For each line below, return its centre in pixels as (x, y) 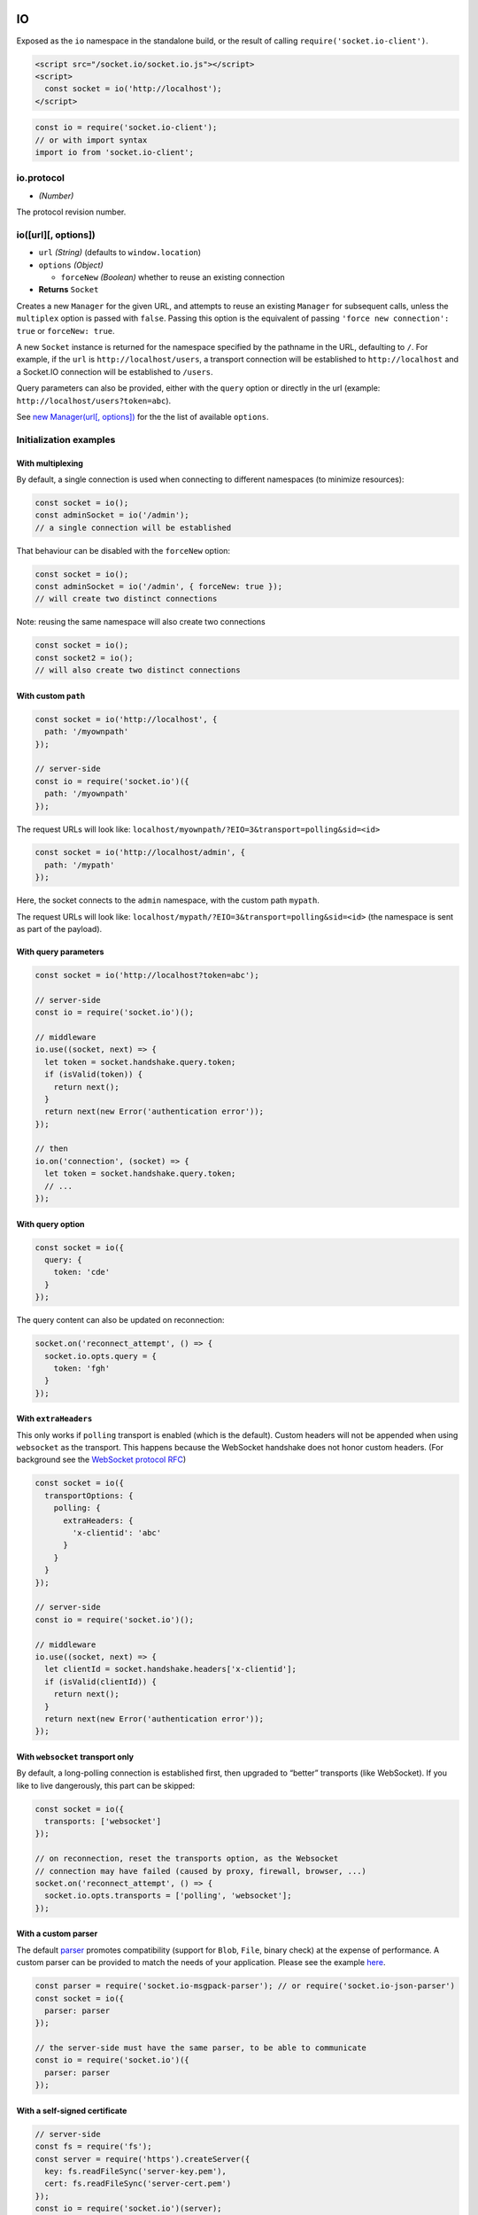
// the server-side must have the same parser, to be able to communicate (201, 2048)
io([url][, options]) (56, 235)
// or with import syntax (91, 140)
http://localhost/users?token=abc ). (94, 400)
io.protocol (41, 178)
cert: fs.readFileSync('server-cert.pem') (138, 2184)
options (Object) (71, 265)
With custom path (51, 696)
